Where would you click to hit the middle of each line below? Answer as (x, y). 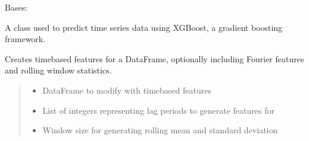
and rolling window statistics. (58, 70)
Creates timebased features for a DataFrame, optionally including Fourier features (154, 58)
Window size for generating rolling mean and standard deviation (160, 130)
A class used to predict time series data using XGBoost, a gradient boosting (144, 27)
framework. (25, 39)
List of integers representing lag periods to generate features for (158, 110)
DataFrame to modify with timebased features (127, 90)
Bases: (16, 7)
